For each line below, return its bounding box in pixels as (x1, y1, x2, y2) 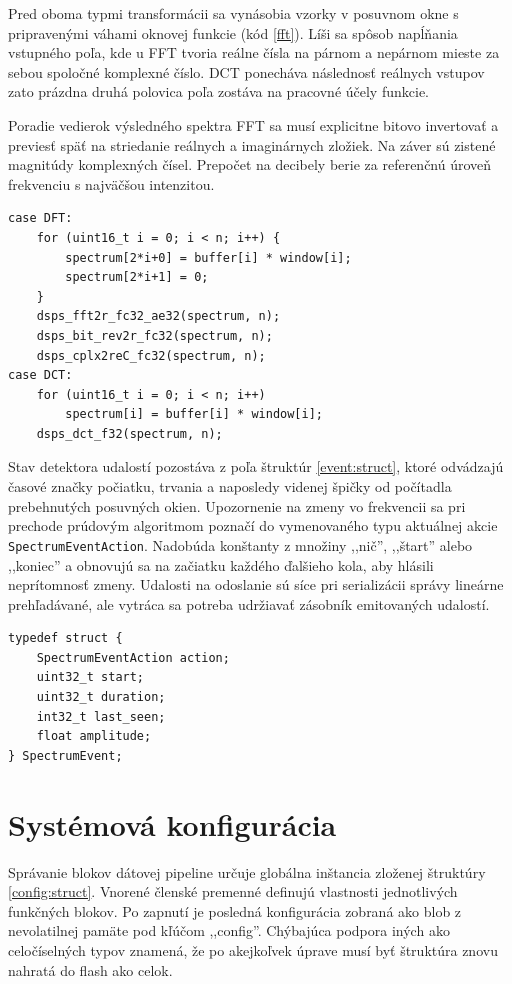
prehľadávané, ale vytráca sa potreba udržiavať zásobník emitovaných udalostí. (8, 593, 490, 614)
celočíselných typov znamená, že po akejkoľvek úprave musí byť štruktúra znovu (8, 939, 498, 960)
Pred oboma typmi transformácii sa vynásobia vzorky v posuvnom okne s (8, 3, 459, 23)
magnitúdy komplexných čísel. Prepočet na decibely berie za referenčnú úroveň (8, 154, 492, 175)
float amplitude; (36, 729, 152, 744)
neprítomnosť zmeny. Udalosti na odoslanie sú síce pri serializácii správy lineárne (8, 574, 504, 595)
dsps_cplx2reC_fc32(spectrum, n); (36, 348, 266, 363)
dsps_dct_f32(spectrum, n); (36, 426, 223, 441)
